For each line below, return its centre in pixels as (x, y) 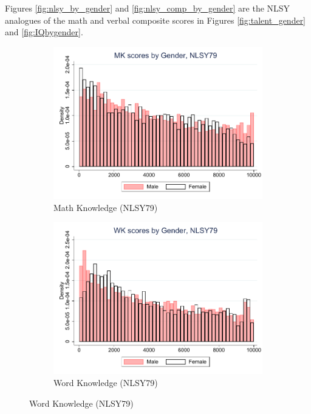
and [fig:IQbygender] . (44, 32)
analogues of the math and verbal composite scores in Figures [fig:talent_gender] (155, 20)
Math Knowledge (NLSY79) (106, 207)
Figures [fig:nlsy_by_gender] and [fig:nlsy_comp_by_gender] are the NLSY (148, 8)
